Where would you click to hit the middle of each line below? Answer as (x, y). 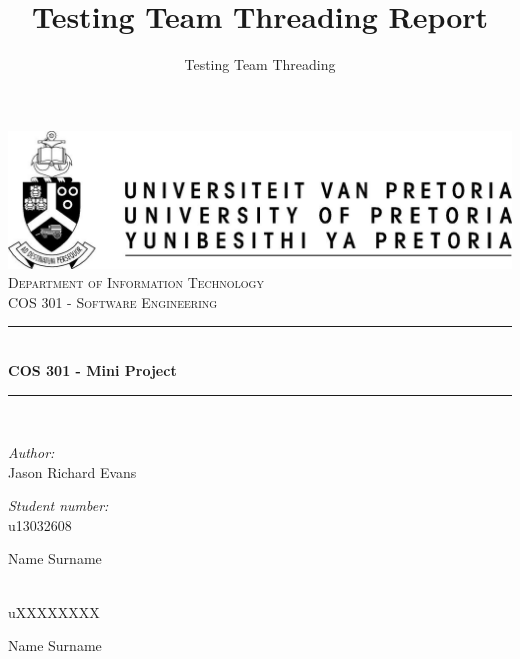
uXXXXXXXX (54, 611)
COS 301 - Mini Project (92, 369)
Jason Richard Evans (72, 471)
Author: (31, 452)
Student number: (58, 505)
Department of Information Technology (136, 282)
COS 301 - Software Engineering (113, 301)
